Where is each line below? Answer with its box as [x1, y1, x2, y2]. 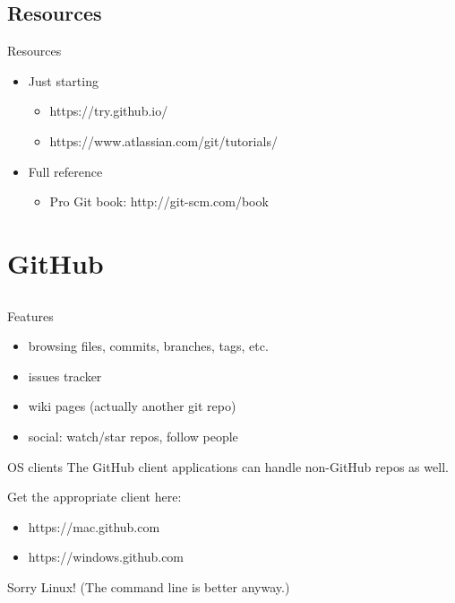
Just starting [28, 71, 99, 90]
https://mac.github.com [28, 517, 160, 536]
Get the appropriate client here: [7, 487, 182, 506]
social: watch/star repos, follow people [28, 426, 238, 445]
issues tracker [28, 366, 102, 385]
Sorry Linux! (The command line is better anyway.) [7, 577, 290, 596]
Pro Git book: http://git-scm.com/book [49, 192, 269, 211]
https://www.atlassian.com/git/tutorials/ [49, 131, 278, 150]
